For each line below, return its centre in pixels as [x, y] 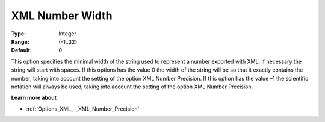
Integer [67, 34]
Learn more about [34, 98]
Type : [19, 34]
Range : [20, 41]
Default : [22, 50]
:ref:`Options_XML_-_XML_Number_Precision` [83, 109]
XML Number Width [62, 16]
